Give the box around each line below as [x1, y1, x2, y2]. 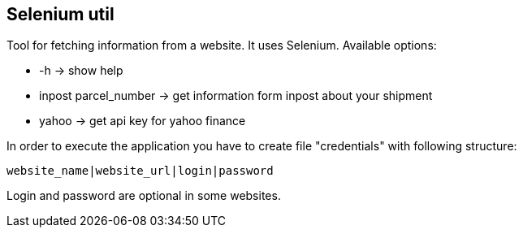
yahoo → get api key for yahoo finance [39, 114, 246, 128]
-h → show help [39, 63, 123, 78]
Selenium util [6, 4, 115, 24]
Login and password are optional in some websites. [6, 188, 281, 203]
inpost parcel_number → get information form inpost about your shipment [39, 89, 433, 103]
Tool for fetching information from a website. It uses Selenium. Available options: [6, 38, 437, 53]
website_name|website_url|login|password [6, 164, 274, 178]
